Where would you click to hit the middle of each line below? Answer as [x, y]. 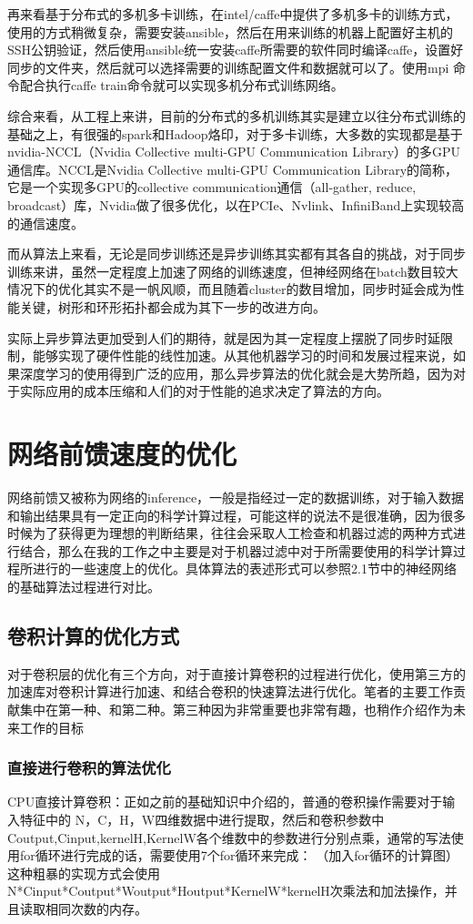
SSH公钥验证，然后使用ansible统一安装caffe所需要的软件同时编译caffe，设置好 [236, 50]
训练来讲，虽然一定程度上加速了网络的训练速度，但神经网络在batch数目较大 [233, 271]
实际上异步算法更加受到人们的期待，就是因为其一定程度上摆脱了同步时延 [224, 337]
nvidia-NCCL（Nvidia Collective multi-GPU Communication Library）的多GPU [234, 152]
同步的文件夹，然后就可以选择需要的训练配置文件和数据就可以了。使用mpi [228, 67]
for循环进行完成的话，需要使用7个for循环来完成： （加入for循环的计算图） [239, 855]
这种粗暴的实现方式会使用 [84, 873]
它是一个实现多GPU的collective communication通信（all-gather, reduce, [212, 187]
